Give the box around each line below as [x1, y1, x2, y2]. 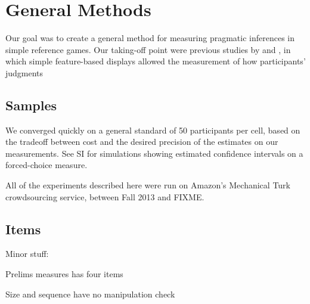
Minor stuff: [5, 247, 49, 260]
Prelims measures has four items [5, 268, 123, 280]
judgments [5, 66, 44, 79]
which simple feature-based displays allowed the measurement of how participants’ [5, 55, 306, 67]
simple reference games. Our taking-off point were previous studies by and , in [5, 43, 291, 55]
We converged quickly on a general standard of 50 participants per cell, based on [5, 123, 300, 136]
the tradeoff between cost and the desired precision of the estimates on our [5, 135, 278, 148]
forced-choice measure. [5, 159, 88, 171]
